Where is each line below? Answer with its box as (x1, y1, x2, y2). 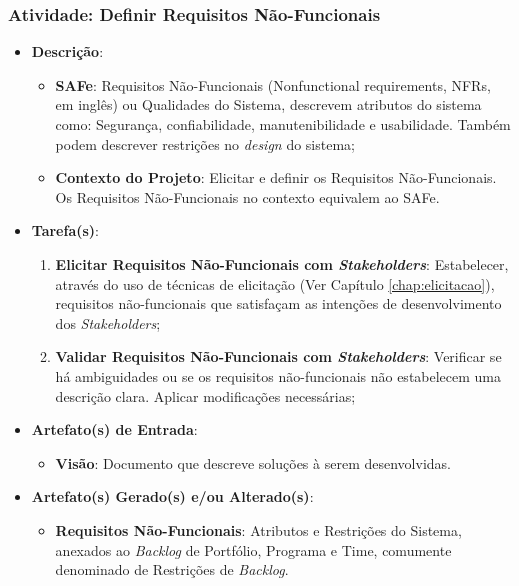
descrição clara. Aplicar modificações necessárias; (55, 385, 356, 406)
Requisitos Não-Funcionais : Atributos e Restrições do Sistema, (55, 519, 462, 540)
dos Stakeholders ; (55, 312, 161, 333)
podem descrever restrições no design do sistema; (55, 133, 355, 154)
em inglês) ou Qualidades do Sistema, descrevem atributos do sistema (55, 94, 482, 115)
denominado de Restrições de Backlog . (55, 559, 289, 580)
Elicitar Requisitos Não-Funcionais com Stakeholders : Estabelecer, (55, 253, 509, 274)
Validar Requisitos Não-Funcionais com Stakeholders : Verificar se (55, 346, 502, 367)
